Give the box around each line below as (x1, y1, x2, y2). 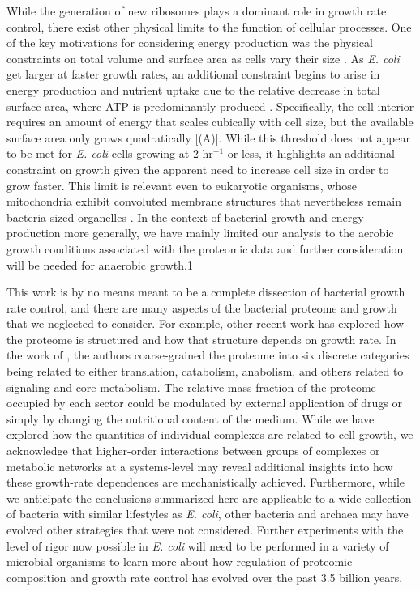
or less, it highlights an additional (227, 145, 395, 162)
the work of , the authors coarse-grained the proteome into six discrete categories (6, 347, 409, 364)
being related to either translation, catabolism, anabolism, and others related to (6, 363, 404, 380)
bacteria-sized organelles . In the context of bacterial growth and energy (6, 208, 364, 225)
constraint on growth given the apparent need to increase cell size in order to (6, 160, 389, 177)
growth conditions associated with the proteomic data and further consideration (6, 240, 404, 257)
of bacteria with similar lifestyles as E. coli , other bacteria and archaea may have (6, 505, 409, 522)
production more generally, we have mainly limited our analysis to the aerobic (6, 224, 394, 241)
